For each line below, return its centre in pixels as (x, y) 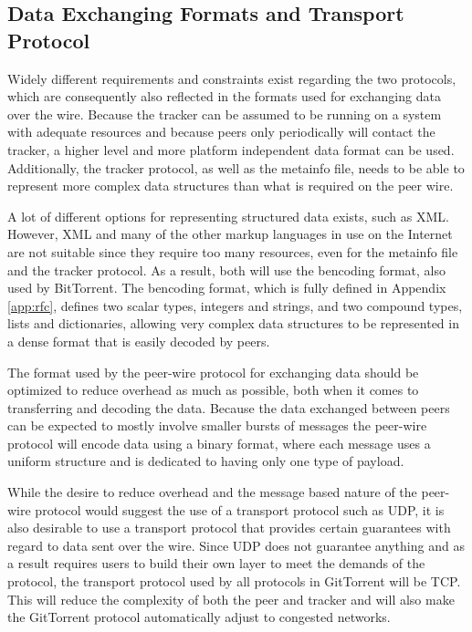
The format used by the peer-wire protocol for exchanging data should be (213, 372)
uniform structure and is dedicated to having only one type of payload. (206, 461)
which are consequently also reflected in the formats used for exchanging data (224, 96)
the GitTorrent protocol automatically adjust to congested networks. (199, 617)
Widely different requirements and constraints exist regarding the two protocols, (232, 78)
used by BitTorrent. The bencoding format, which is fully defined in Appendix (227, 288)
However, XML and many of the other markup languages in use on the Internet (230, 234)
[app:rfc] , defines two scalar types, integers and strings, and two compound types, (235, 305)
